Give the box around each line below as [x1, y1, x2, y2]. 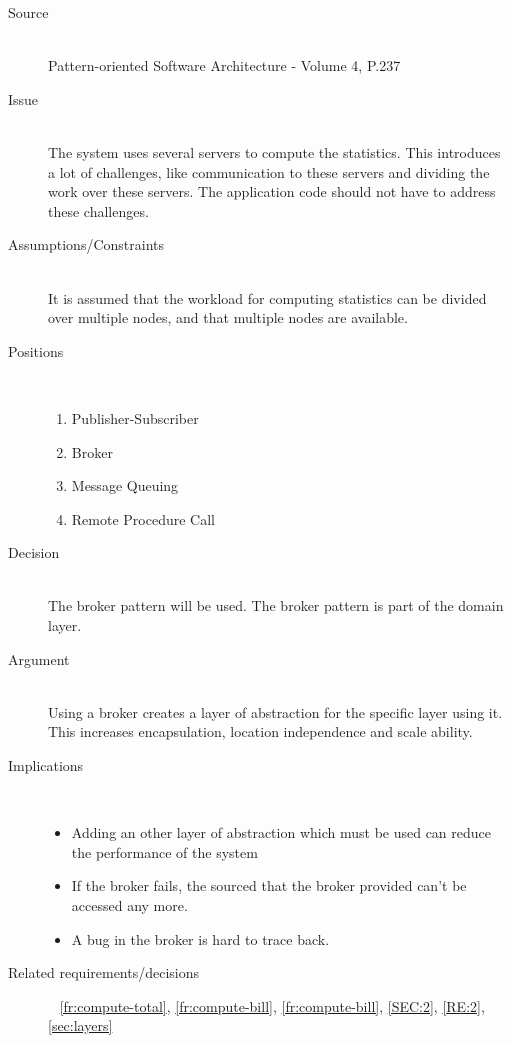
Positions [8, 340, 64, 361]
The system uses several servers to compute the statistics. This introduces [48, 141, 501, 162]
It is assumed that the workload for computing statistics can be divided [48, 287, 487, 308]
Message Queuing [71, 475, 179, 496]
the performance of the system [71, 841, 258, 862]
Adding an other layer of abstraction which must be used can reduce [71, 822, 492, 843]
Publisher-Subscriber [71, 407, 199, 428]
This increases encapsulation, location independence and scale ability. [48, 721, 473, 742]
